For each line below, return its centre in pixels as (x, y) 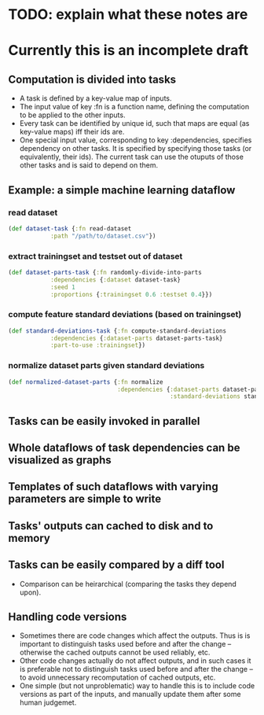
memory (29, 538)
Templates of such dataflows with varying (113, 486)
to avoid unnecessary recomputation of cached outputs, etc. (117, 677)
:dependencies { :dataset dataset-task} (115, 280)
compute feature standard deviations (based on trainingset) (125, 315)
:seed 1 (63, 287)
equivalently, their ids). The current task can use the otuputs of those (131, 157)
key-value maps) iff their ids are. (72, 132)
